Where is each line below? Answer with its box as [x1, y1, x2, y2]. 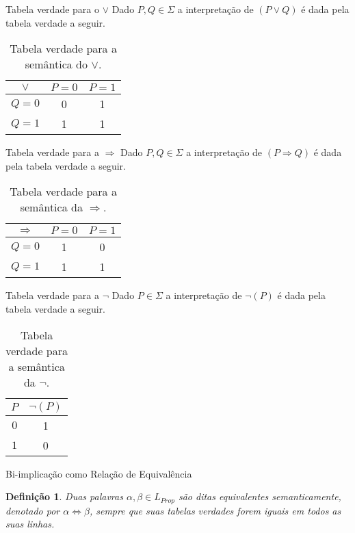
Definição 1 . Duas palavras [5, 489, 123, 504]
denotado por [5, 503, 60, 517]
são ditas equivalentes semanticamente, [178, 489, 341, 504]
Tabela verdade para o [5, 2, 99, 16]
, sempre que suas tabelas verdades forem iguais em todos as [89, 503, 341, 517]
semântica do [25, 56, 88, 73]
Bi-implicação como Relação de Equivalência [5, 466, 192, 480]
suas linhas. [5, 517, 55, 531]
